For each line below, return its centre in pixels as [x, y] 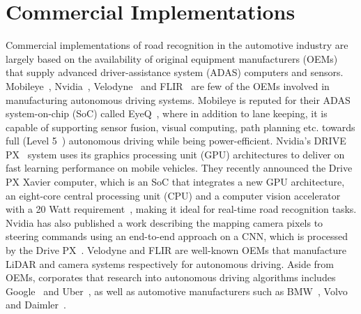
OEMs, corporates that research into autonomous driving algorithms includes [171, 277]
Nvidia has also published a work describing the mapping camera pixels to [164, 222]
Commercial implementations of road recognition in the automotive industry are [177, 45]
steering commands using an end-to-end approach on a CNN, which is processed [177, 236]
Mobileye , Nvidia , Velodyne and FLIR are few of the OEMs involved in [168, 85]
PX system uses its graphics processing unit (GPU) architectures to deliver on [175, 154]
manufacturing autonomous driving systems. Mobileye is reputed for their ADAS [178, 99]
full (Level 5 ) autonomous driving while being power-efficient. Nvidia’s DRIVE [176, 141]
